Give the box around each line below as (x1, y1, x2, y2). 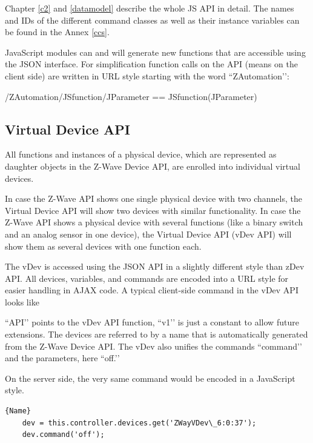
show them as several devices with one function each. (5, 239, 202, 252)
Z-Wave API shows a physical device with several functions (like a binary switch (5, 216, 303, 228)
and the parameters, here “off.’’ (5, 351, 120, 364)
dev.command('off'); (22, 430, 105, 439)
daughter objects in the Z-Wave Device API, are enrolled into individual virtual (5, 159, 300, 172)
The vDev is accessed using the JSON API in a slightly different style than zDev (5, 260, 305, 273)
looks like (5, 295, 39, 308)
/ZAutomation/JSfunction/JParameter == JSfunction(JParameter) (5, 90, 257, 102)
